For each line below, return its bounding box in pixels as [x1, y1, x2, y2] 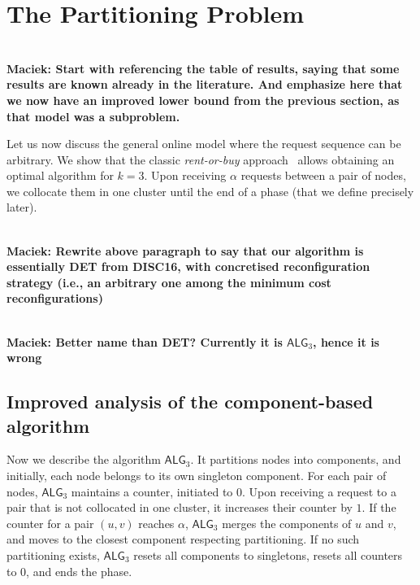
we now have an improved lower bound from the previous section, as [6, 91, 400, 108]
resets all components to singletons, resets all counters [133, 546, 403, 563]
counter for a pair [6, 514, 94, 531]
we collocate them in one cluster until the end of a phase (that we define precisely [6, 182, 414, 199]
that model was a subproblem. [6, 107, 180, 124]
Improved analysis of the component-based [6, 389, 374, 414]
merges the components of [222, 514, 352, 531]
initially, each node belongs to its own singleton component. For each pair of [6, 467, 387, 483]
